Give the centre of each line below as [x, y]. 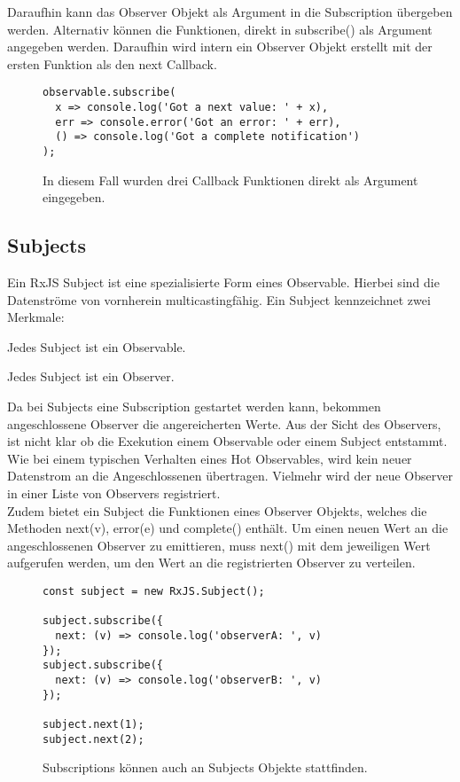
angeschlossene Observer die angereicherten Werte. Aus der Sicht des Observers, [224, 423]
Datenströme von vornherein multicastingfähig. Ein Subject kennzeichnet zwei [219, 299]
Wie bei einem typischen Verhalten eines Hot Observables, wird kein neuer [210, 458]
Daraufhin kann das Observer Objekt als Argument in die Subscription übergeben [230, 12]
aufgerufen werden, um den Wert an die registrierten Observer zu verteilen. [211, 563]
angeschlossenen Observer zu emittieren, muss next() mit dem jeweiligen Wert [219, 545]
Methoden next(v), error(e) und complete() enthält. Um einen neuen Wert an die [228, 528]
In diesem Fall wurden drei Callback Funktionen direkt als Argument [230, 180]
